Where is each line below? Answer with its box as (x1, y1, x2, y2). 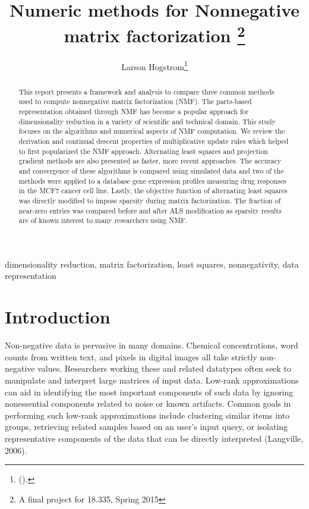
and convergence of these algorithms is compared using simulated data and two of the (18, 165, 284, 175)
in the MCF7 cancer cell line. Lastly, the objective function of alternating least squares (18, 186, 288, 196)
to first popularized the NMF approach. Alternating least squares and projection (18, 146, 268, 156)
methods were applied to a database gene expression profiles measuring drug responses (18, 175, 286, 186)
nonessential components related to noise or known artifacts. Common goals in (5, 397, 291, 410)
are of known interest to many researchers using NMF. (18, 215, 188, 225)
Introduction (5, 304, 111, 329)
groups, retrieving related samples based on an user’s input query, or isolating (5, 420, 288, 433)
